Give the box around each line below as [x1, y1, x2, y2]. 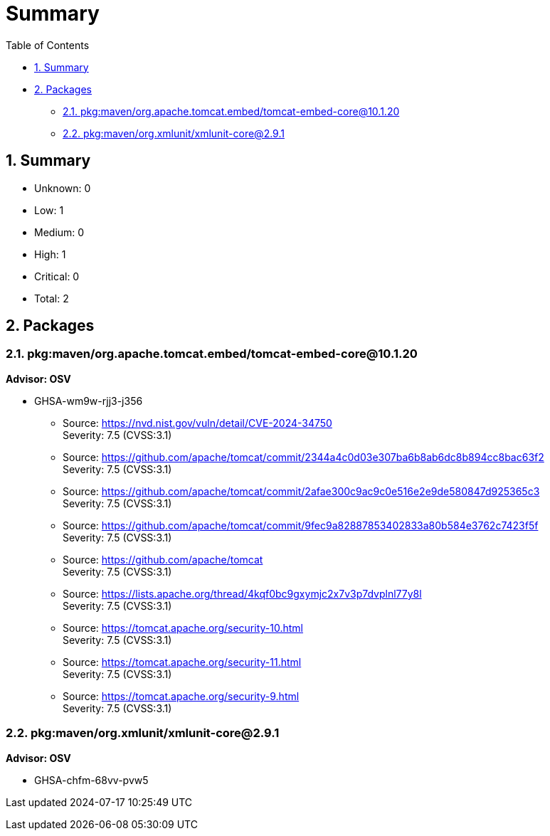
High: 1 [34, 248, 66, 260]
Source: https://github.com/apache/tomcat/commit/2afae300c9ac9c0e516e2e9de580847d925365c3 [63, 485, 540, 497]
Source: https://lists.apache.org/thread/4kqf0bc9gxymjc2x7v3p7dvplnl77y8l [63, 587, 422, 600]
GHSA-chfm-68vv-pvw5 [34, 773, 149, 786]
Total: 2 [34, 292, 69, 305]
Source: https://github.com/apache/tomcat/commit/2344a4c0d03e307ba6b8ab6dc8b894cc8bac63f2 [63, 450, 544, 463]
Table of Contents [6, 38, 90, 51]
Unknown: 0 [34, 181, 91, 194]
